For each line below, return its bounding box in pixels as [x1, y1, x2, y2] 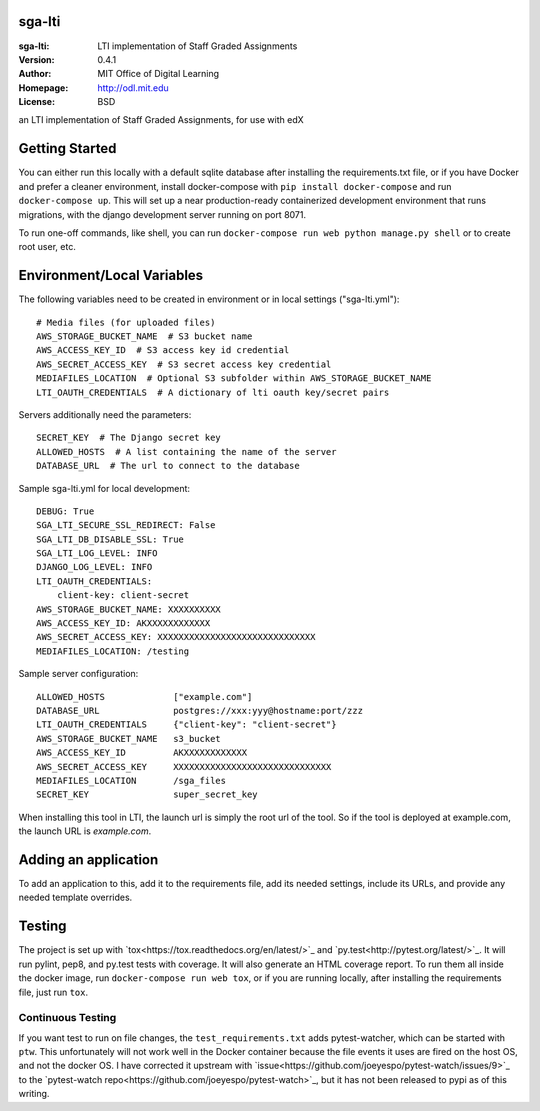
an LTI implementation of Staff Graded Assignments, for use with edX [18, 114, 304, 126]
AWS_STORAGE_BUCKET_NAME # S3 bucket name [36, 331, 253, 342]
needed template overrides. [18, 891, 133, 904]
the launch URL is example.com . [18, 825, 152, 837]
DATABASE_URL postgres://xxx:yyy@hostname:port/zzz [36, 705, 364, 716]
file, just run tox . [18, 986, 89, 998]
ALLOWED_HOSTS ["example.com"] [36, 691, 253, 702]
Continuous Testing [18, 1011, 117, 1025]
